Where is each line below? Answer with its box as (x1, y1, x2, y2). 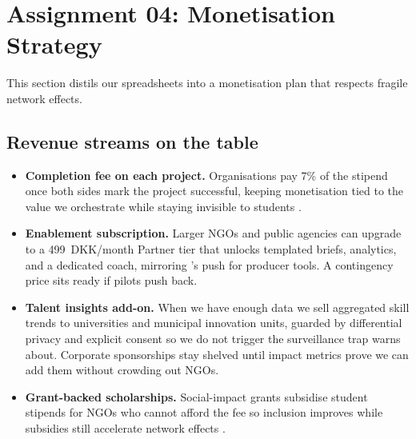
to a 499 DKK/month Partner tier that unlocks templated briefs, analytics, (25, 241, 397, 257)
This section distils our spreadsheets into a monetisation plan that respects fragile (6, 74, 408, 91)
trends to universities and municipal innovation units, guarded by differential (25, 314, 402, 331)
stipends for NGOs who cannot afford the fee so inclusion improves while (25, 404, 383, 421)
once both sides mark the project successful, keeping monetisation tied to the (25, 182, 404, 199)
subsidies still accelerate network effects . (25, 420, 226, 437)
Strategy (6, 28, 102, 61)
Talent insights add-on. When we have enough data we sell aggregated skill (25, 298, 410, 315)
